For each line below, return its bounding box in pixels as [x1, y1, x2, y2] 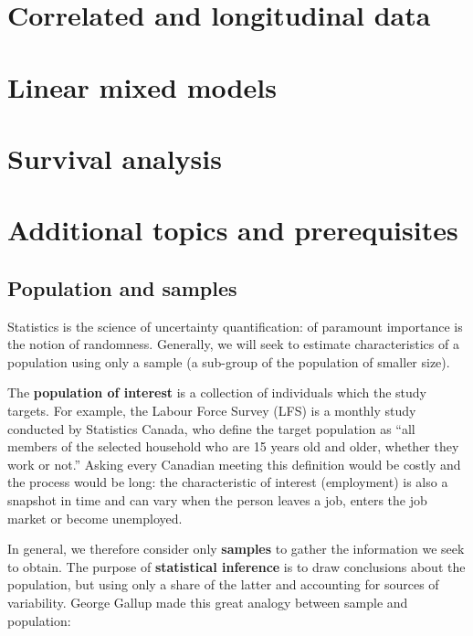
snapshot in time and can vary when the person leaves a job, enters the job [7, 491, 427, 510]
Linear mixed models [7, 68, 277, 105]
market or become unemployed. [7, 508, 183, 527]
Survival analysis [7, 139, 222, 176]
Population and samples [7, 273, 237, 302]
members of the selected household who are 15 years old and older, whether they [7, 437, 459, 456]
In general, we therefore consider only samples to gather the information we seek [7, 539, 465, 558]
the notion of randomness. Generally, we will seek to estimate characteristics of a [7, 334, 459, 354]
